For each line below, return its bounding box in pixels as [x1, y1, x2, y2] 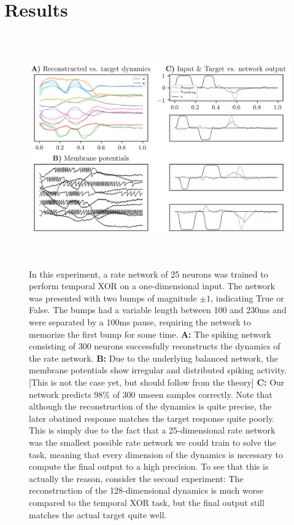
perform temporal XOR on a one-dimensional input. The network [29, 279, 276, 292]
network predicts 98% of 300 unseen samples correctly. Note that [29, 387, 273, 400]
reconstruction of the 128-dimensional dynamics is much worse [29, 484, 263, 497]
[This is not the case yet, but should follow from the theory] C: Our [29, 376, 285, 388]
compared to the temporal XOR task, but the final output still [29, 496, 265, 508]
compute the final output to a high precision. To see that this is [29, 460, 269, 473]
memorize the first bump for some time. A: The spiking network [29, 327, 271, 340]
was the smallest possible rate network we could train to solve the [29, 435, 276, 448]
